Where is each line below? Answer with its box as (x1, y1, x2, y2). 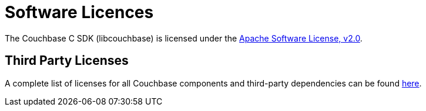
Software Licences (5, 2, 154, 22)
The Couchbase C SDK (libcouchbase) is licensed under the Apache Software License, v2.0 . (5, 33, 363, 43)
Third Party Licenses (5, 53, 129, 68)
